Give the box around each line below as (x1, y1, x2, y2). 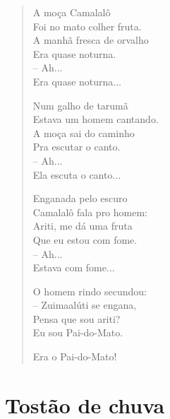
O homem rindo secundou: (32, 283, 147, 298)
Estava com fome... (32, 260, 115, 275)
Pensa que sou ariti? (32, 311, 121, 326)
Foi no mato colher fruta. (32, 18, 142, 33)
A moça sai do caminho (32, 125, 135, 140)
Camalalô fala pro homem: (32, 204, 148, 219)
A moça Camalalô (32, 5, 111, 19)
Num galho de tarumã (32, 98, 128, 112)
